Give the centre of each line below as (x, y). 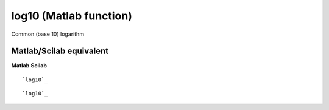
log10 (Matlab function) (72, 16)
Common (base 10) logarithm (48, 34)
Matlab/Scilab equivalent (60, 51)
